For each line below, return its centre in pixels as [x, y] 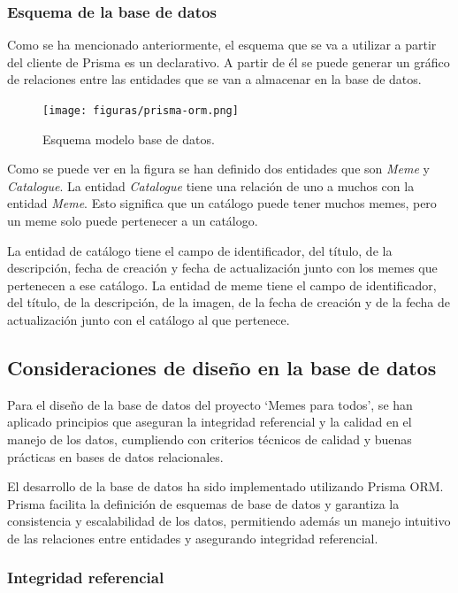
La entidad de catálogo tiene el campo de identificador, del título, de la [200, 250]
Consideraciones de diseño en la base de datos [222, 367]
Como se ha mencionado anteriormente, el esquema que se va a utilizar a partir [222, 45]
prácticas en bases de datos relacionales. [115, 456]
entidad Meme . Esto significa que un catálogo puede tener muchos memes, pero [222, 203]
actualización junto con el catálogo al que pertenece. [149, 320]
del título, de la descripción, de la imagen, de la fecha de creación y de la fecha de [229, 302]
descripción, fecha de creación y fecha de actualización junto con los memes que [222, 268]
